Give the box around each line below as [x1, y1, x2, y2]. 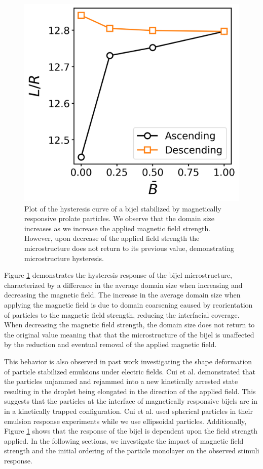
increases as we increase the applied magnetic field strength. [24, 223, 211, 233]
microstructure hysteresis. [24, 252, 104, 263]
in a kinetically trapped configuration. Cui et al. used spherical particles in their [4, 405, 253, 416]
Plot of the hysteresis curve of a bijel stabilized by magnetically [24, 203, 221, 214]
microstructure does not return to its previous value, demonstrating [24, 243, 235, 253]
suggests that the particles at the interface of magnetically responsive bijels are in [4, 396, 257, 406]
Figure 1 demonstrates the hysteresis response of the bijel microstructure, [4, 270, 232, 280]
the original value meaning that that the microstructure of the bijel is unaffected [4, 329, 254, 339]
